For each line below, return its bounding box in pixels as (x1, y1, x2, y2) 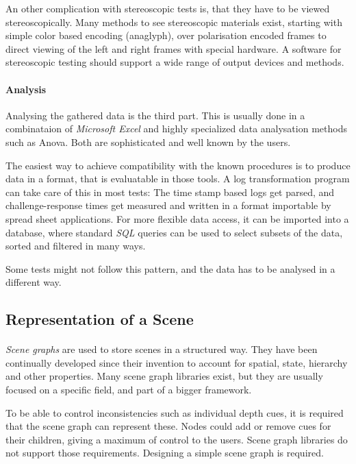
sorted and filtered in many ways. (5, 239, 146, 253)
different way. (5, 275, 62, 289)
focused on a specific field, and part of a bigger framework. (5, 382, 252, 397)
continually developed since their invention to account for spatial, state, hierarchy (5, 355, 348, 369)
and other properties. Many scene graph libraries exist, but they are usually (5, 369, 323, 383)
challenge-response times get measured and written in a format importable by (5, 198, 331, 212)
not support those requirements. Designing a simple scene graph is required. (5, 445, 324, 460)
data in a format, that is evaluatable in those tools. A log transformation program (5, 171, 350, 186)
